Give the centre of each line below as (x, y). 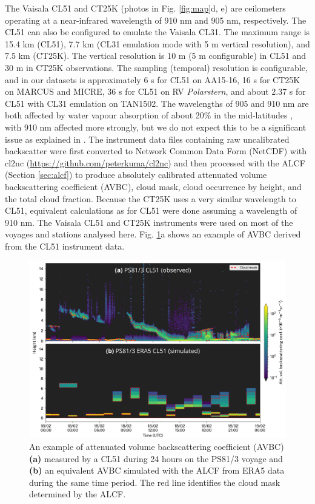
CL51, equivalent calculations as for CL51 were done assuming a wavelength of (151, 210)
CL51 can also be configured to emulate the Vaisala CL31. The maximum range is (157, 32)
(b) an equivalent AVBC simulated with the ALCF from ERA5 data (157, 470)
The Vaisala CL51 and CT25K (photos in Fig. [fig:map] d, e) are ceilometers (145, 8)
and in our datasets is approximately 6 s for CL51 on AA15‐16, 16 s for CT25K (153, 79)
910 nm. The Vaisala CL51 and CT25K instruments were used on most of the (149, 222)
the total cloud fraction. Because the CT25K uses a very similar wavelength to (151, 198)
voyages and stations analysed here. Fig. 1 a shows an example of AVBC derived (153, 234)
